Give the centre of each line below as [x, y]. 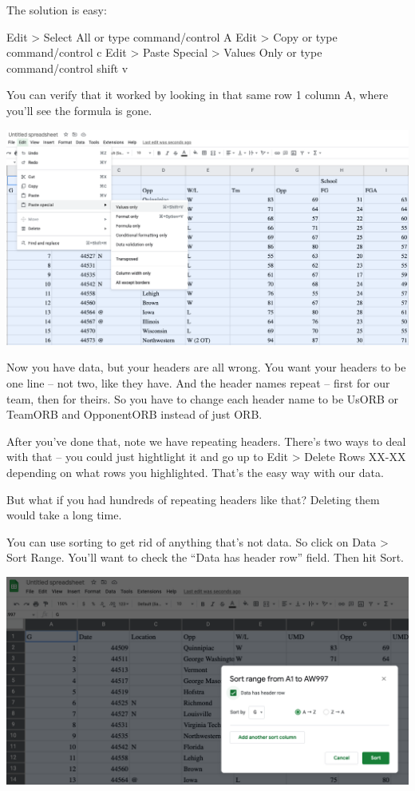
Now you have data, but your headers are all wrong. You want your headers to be [206, 367]
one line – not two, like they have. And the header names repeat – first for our [198, 382]
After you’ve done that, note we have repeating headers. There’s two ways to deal [206, 441]
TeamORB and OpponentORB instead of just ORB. [134, 414]
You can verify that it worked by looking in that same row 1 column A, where [198, 95]
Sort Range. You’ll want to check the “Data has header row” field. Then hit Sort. [206, 557]
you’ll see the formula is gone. [79, 110]
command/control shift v [67, 68]
